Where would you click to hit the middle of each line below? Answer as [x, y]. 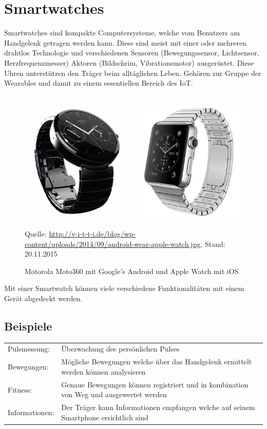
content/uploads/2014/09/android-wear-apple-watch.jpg [113, 243]
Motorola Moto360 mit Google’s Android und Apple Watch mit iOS [132, 271]
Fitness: [20, 389]
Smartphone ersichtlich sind [105, 417]
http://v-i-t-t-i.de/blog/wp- [92, 233]
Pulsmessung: [29, 349]
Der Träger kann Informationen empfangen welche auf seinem [158, 407]
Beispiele [28, 326]
